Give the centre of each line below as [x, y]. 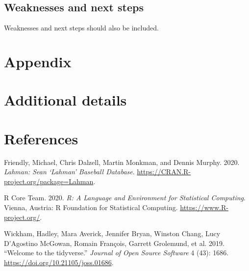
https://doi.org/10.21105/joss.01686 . [59, 262]
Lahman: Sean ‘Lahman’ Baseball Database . [69, 172]
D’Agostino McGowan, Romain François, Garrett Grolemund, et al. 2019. [114, 243]
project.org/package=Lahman [49, 181]
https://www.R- [204, 207]
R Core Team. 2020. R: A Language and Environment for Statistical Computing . [125, 198]
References [41, 138]
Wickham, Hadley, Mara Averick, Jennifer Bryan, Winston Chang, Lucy [112, 233]
